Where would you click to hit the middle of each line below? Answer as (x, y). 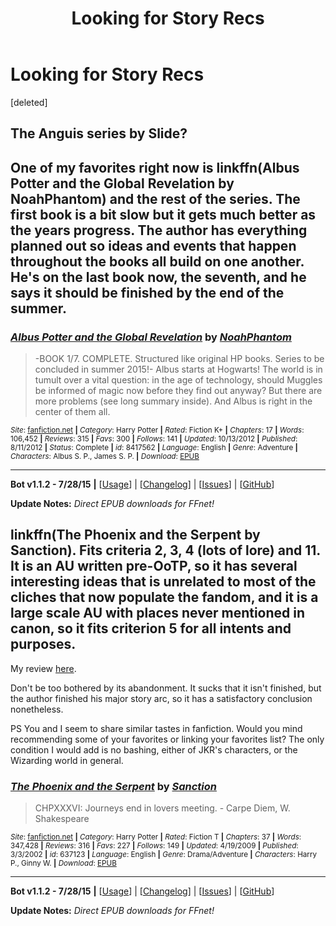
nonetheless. (37, 709)
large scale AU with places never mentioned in (158, 613)
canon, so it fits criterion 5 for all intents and (151, 628)
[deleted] (29, 102)
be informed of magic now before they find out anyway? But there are (178, 391)
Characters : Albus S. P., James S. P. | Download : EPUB (105, 457)
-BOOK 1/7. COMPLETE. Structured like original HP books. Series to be (179, 359)
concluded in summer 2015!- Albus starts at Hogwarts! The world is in (178, 369)
